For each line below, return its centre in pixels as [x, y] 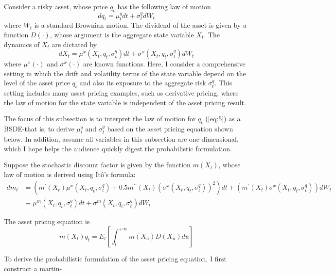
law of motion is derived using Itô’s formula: [70, 174]
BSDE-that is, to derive [39, 129]
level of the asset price [37, 83]
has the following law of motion [164, 6]
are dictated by [74, 44]
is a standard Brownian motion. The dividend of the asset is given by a [140, 25]
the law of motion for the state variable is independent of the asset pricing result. [125, 102]
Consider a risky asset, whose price [56, 6]
